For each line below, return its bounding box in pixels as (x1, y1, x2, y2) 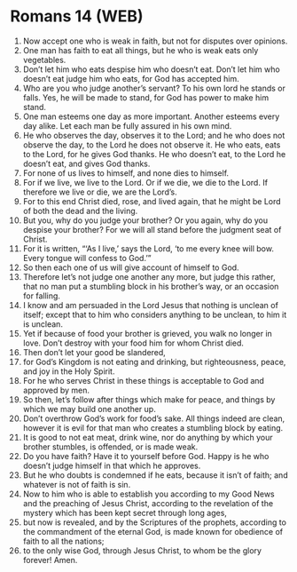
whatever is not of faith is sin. (22, 479, 131, 489)
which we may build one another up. (22, 403, 156, 414)
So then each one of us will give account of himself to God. (22, 262, 239, 273)
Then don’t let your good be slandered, (22, 346, 167, 357)
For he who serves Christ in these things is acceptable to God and (22, 375, 265, 385)
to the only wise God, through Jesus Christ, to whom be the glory (22, 544, 262, 556)
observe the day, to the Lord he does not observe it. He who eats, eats (22, 139, 281, 150)
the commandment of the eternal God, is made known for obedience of (22, 526, 284, 536)
